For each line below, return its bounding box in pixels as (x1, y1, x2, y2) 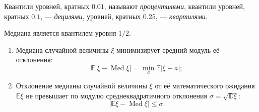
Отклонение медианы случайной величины (16, 80, 147, 91)
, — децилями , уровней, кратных (40, 11, 141, 21)
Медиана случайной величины (16, 44, 109, 55)
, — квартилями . (155, 11, 208, 21)
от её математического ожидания (155, 80, 255, 91)
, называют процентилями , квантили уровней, (104, 1, 245, 11)
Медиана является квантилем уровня (4, 28, 116, 38)
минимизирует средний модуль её (116, 44, 220, 55)
